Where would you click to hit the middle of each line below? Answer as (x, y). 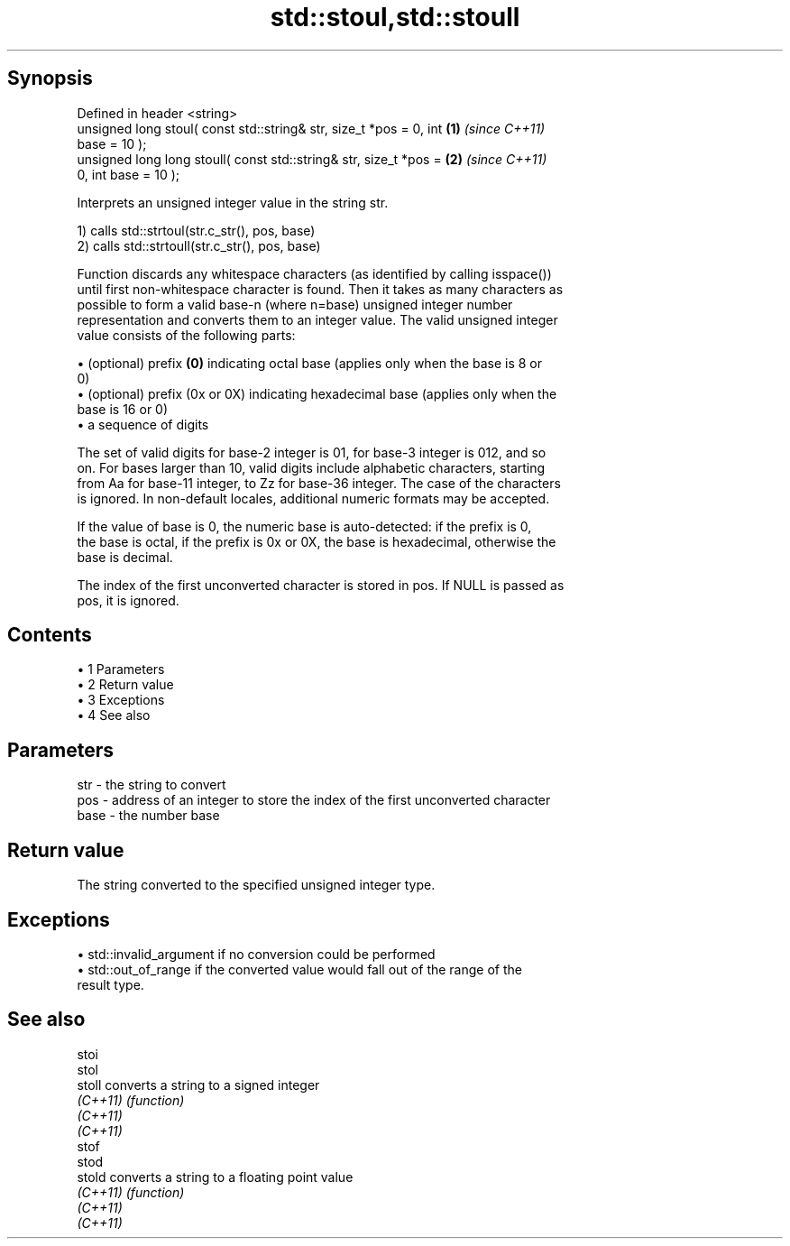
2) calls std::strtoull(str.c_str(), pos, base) (199, 245)
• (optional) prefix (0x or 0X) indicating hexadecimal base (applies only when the (317, 393)
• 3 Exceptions (121, 700)
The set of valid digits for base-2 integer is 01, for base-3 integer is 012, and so (312, 452)
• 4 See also (114, 715)
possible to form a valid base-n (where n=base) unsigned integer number (295, 304)
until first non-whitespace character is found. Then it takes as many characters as (320, 289)
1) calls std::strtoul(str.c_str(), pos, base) (196, 230)
